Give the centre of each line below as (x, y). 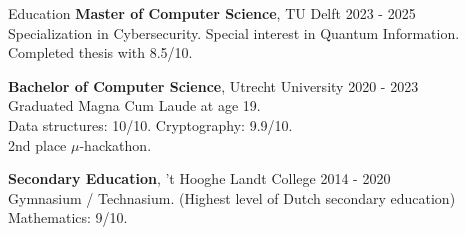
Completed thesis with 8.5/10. (100, 52)
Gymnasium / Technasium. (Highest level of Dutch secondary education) (232, 197)
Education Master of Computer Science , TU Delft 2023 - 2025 (212, 13)
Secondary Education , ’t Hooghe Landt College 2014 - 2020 (199, 178)
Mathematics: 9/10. (68, 217)
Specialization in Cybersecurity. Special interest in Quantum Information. (234, 32)
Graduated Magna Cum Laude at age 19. (134, 105)
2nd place (37, 144)
